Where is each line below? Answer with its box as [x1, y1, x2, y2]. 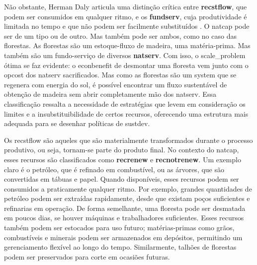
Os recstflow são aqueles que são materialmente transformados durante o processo [4, 134, 253, 145]
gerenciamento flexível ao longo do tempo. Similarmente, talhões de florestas [4, 242, 237, 252]
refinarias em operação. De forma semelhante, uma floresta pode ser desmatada [4, 202, 246, 213]
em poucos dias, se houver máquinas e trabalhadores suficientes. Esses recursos [4, 212, 244, 223]
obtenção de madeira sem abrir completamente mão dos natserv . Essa [4, 89, 216, 99]
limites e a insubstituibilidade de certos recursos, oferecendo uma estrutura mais [4, 108, 249, 119]
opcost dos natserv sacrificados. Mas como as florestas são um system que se [4, 69, 237, 80]
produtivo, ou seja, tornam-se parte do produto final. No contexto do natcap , [4, 144, 239, 155]
